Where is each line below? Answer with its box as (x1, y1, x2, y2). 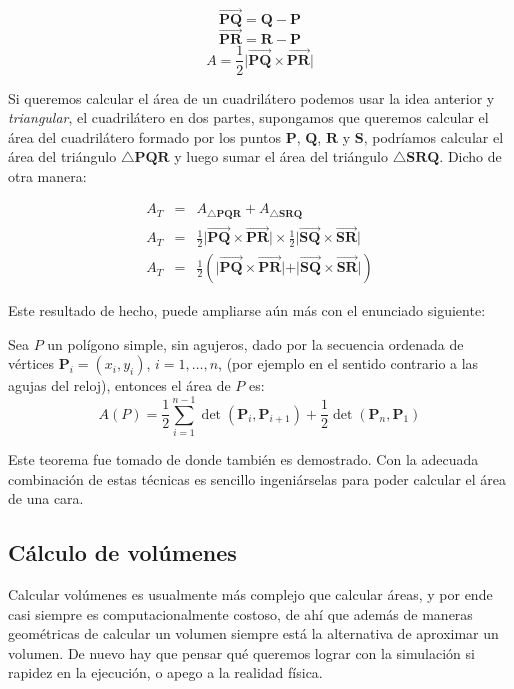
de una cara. (8, 488, 84, 509)
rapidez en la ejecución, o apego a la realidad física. (8, 662, 323, 683)
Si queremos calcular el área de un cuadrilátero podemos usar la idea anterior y (8, 87, 495, 108)
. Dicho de (439, 146, 502, 167)
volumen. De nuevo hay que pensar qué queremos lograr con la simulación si (8, 642, 475, 663)
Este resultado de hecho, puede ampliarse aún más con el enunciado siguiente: (8, 300, 486, 321)
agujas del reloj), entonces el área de (8, 375, 231, 396)
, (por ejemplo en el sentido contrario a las (218, 353, 479, 374)
